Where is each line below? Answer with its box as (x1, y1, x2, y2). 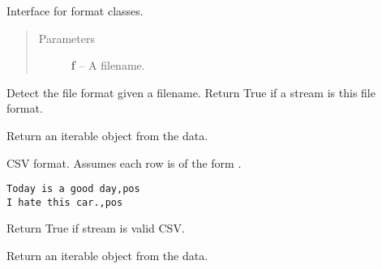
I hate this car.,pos (6, 196, 123, 208)
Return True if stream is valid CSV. (6, 220, 185, 237)
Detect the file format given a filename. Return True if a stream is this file (6, 83, 376, 100)
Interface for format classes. (6, 2, 144, 19)
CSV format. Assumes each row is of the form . (6, 154, 242, 171)
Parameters (38, 29, 95, 46)
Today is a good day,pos (6, 183, 140, 195)
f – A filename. (71, 57, 145, 74)
